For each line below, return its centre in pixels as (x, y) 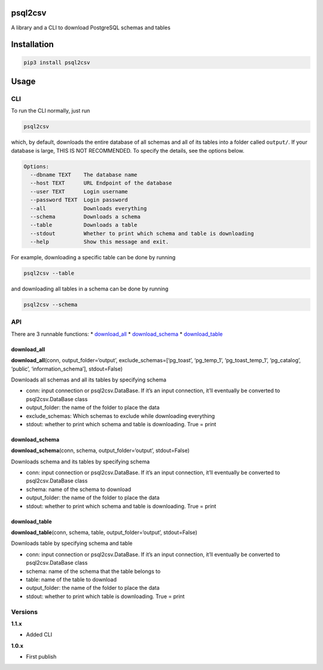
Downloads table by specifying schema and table (72, 543)
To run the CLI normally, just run (51, 111)
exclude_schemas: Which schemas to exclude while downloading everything (121, 416)
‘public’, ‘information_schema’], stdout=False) (67, 369)
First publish (41, 657)
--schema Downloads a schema (85, 216)
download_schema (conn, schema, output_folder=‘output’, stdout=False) (100, 451)
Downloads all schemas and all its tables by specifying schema (89, 380)
